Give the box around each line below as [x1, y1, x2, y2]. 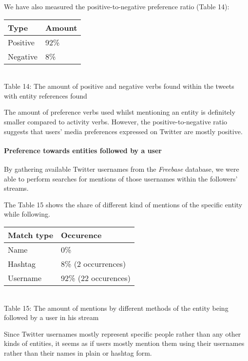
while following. [4, 209, 50, 219]
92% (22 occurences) [61, 272, 131, 283]
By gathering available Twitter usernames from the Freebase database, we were [4, 163, 239, 174]
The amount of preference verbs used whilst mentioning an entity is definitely [4, 107, 235, 117]
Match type [8, 229, 54, 241]
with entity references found [4, 90, 87, 100]
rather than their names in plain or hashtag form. [4, 347, 152, 358]
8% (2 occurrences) [61, 258, 126, 269]
